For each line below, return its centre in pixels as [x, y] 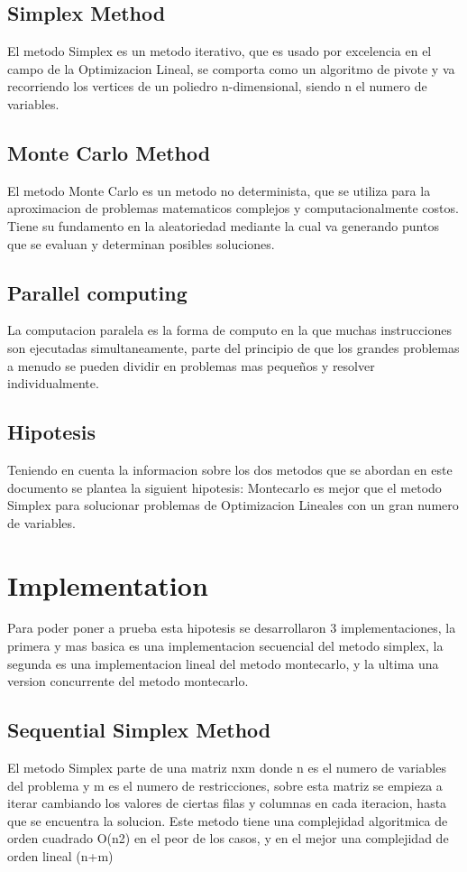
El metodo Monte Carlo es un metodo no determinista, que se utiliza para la [219, 190]
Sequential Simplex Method [139, 730]
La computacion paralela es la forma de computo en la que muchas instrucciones [229, 330]
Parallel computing [97, 292]
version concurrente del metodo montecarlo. [128, 681]
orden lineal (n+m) [60, 855]
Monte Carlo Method [109, 152]
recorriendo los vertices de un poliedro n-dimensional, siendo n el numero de [217, 86]
